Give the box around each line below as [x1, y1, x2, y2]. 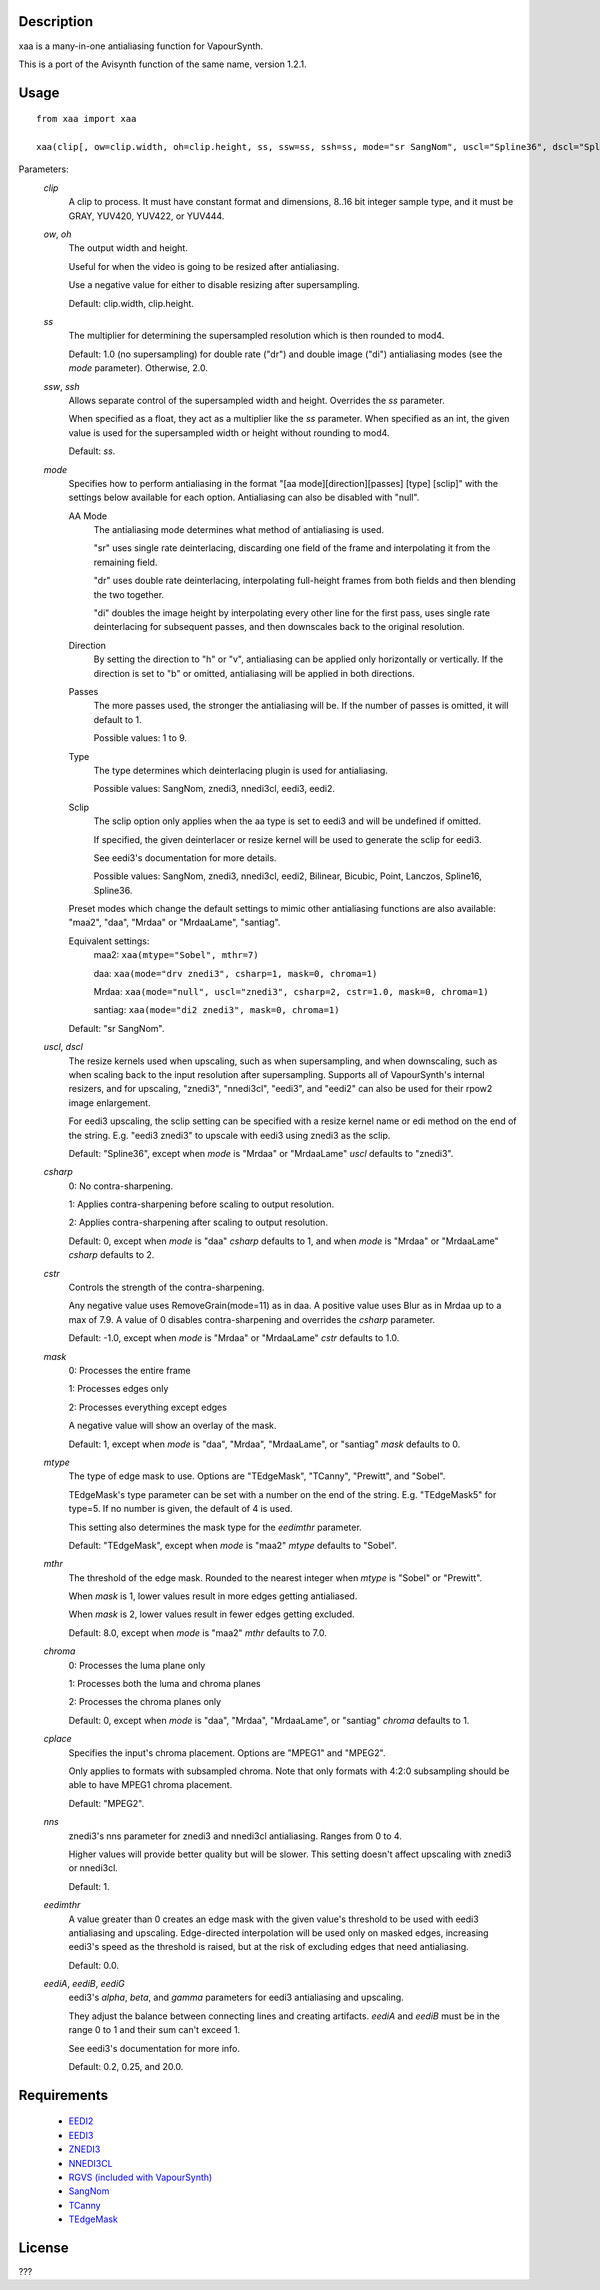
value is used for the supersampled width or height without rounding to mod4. [68, 426, 390, 439]
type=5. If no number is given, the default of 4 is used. [68, 1503, 294, 1515]
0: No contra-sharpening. [68, 1180, 174, 1192]
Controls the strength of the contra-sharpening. [68, 1281, 265, 1294]
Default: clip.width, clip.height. [68, 297, 195, 309]
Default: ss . [68, 445, 116, 457]
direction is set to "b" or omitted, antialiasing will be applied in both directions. [93, 667, 415, 679]
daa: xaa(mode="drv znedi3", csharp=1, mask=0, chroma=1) [93, 967, 378, 979]
